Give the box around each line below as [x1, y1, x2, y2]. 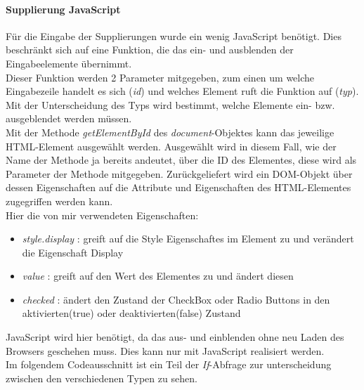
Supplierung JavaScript [6, 1, 121, 16]
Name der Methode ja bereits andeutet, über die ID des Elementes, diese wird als [6, 152, 357, 167]
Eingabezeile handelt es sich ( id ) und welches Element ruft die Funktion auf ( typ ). [6, 84, 359, 98]
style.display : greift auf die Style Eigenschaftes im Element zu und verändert [22, 231, 354, 246]
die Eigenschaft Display [22, 245, 124, 259]
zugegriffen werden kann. [6, 193, 113, 208]
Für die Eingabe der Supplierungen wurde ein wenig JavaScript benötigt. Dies [6, 28, 342, 43]
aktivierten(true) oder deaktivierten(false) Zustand [22, 306, 241, 320]
